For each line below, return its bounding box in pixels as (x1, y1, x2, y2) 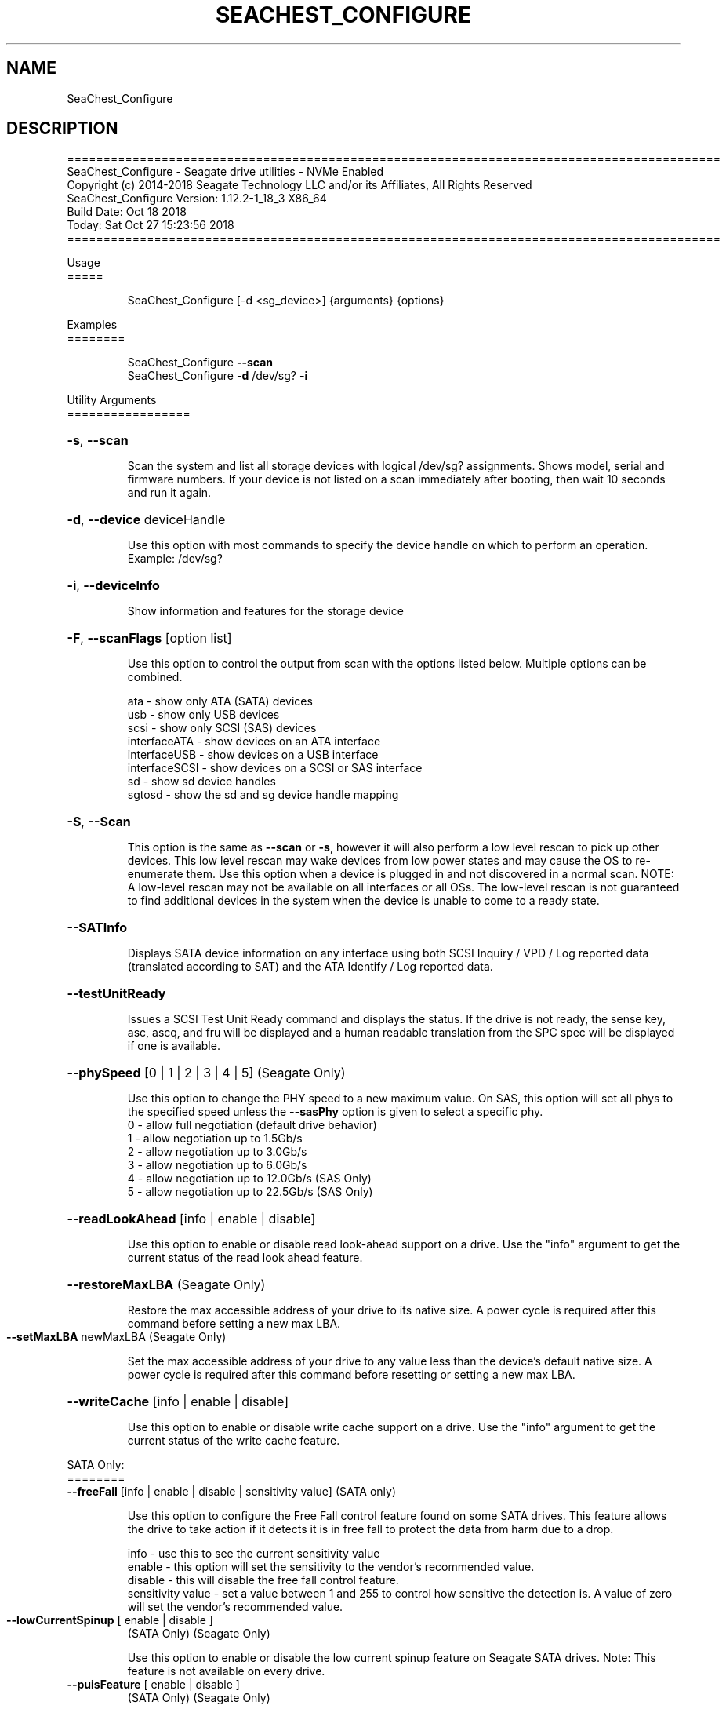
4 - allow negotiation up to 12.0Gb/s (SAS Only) (127, 1172, 372, 1186)
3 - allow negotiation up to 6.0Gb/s (127, 1158, 307, 1172)
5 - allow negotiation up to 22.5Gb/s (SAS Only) (127, 1185, 373, 1199)
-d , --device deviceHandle (67, 512, 226, 528)
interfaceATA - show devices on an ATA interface (127, 734, 381, 749)
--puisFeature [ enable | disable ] (67, 1678, 240, 1692)
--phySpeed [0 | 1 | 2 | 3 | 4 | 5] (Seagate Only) (67, 1065, 346, 1081)
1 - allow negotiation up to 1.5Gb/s (127, 1131, 303, 1146)
